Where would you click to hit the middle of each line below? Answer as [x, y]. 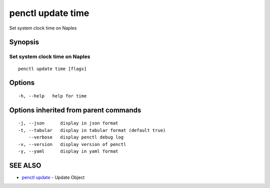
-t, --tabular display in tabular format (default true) [92, 130]
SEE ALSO [25, 165]
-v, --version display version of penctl [72, 144]
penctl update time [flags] [52, 68]
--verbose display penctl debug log [76, 137]
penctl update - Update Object [53, 177]
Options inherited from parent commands [75, 110]
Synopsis [24, 42]
